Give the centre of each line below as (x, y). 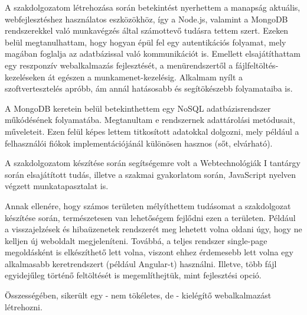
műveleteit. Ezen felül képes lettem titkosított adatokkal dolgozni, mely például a (152, 131)
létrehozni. (24, 306)
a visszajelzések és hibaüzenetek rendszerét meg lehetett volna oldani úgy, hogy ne (153, 229)
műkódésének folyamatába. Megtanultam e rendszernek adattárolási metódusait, (150, 120)
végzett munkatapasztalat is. (57, 186)
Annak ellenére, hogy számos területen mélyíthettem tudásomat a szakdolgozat (148, 205)
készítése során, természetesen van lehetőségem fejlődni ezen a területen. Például (150, 217)
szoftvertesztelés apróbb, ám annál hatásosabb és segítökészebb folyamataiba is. (149, 88)
